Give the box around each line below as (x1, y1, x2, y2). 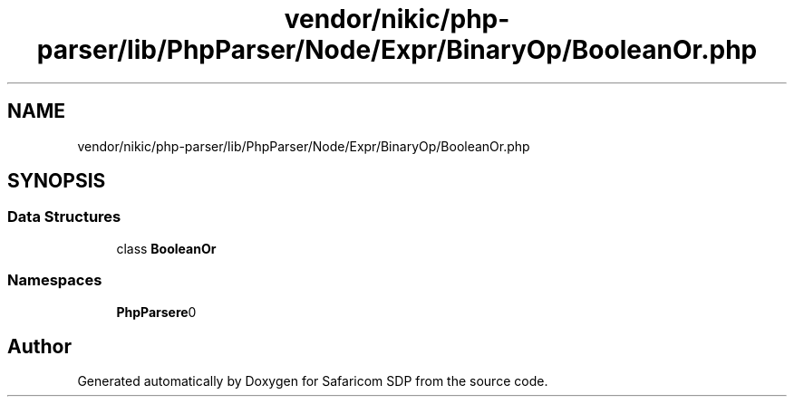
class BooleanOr (116, 240, 217, 256)
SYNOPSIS (7, 169, 106, 193)
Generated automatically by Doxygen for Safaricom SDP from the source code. (77, 373, 548, 390)
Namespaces (7, 271, 102, 290)
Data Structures (7, 207, 121, 226)
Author (7, 334, 72, 358)
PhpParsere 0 (116, 303, 197, 320)
